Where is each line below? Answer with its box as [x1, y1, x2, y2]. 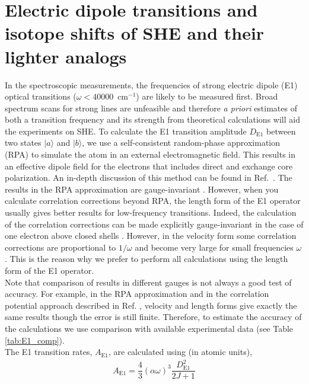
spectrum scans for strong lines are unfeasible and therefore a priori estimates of [5, 101, 297, 114]
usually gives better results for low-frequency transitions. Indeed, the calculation [5, 206, 297, 219]
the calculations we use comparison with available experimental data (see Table [5, 322, 294, 334]
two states [5, 136, 42, 149]
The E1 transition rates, [5, 345, 93, 358]
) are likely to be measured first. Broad [136, 90, 278, 103]
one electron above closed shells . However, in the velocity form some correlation [5, 229, 297, 242]
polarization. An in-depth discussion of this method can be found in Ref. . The [5, 171, 292, 184]
